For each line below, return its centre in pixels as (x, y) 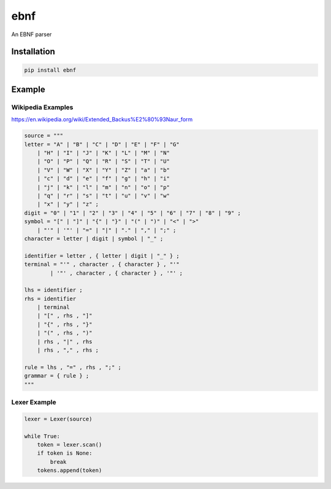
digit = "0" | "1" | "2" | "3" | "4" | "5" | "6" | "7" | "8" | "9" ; (133, 213)
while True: (42, 436)
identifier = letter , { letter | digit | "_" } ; (102, 256)
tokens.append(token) (70, 471)
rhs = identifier (50, 298)
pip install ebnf (50, 70)
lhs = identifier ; (53, 290)
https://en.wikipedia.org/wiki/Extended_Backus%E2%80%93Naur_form (102, 119)
